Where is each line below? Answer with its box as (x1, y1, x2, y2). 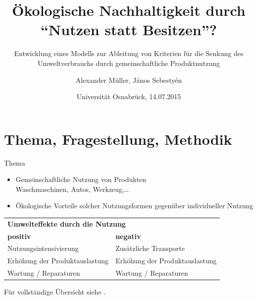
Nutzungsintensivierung (7, 243, 79, 253)
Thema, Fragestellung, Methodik (4, 128, 232, 149)
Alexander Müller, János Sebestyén (75, 74, 182, 85)
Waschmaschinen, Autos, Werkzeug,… (15, 183, 129, 194)
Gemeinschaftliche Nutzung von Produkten (15, 174, 147, 184)
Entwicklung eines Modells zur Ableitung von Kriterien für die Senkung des (14, 48, 244, 59)
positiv (7, 231, 31, 241)
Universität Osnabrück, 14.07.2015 (76, 91, 181, 102)
